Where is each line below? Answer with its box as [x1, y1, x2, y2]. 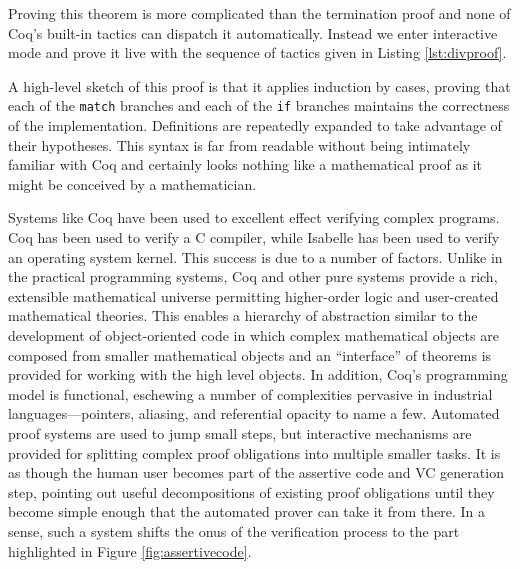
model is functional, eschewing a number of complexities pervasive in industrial [8, 383, 493, 404]
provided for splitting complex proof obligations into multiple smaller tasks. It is [8, 442, 501, 463]
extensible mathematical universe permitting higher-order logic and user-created [8, 285, 499, 306]
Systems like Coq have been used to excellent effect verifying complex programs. [8, 207, 500, 228]
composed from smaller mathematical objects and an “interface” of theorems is [8, 344, 492, 365]
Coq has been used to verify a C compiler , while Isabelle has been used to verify [8, 227, 500, 247]
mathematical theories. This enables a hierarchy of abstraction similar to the [8, 305, 478, 326]
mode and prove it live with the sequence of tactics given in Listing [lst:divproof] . [8, 42, 507, 63]
